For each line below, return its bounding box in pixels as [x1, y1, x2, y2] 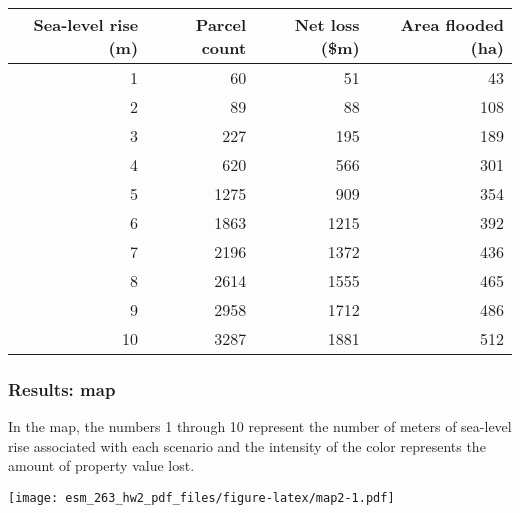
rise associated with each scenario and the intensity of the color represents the [8, 435, 486, 456]
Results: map [8, 376, 116, 401]
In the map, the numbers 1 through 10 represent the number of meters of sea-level [8, 416, 512, 437]
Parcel [195, 13, 247, 36]
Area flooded [400, 13, 504, 36]
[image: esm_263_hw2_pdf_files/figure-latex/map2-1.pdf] [8, 491, 395, 505]
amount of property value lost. [8, 455, 195, 476]
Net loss [294, 13, 360, 36]
